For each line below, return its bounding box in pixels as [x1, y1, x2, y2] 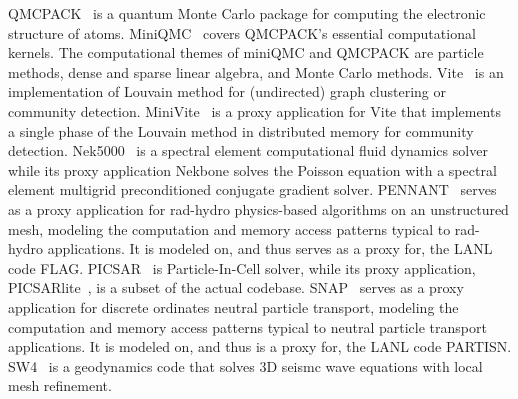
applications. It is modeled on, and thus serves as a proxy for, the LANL [47, 238, 493, 259]
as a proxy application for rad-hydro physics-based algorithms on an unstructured [8, 198, 509, 219]
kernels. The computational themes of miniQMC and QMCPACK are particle [8, 42, 484, 63]
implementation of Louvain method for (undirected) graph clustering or [8, 81, 447, 102]
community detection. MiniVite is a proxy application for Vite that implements [8, 100, 501, 121]
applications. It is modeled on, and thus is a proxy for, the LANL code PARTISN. [8, 336, 512, 357]
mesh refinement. [8, 375, 112, 396]
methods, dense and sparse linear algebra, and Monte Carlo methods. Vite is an [8, 61, 504, 82]
